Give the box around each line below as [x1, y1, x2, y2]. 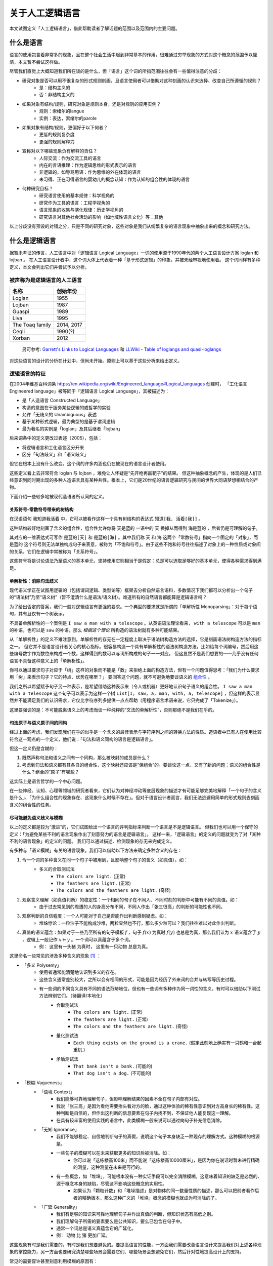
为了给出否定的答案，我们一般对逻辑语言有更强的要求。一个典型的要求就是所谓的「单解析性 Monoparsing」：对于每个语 [9, 603, 258, 610]
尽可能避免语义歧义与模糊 [9, 814, 63, 820]
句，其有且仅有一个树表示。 [9, 611, 67, 617]
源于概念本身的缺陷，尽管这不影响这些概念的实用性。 [56, 1180, 167, 1186]
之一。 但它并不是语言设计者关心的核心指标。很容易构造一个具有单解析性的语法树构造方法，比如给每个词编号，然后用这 [9, 643, 259, 649]
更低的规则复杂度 [39, 132, 75, 138]
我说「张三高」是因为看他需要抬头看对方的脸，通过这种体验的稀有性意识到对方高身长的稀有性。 [56, 1103, 255, 1109]
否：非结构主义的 [39, 92, 75, 98]
